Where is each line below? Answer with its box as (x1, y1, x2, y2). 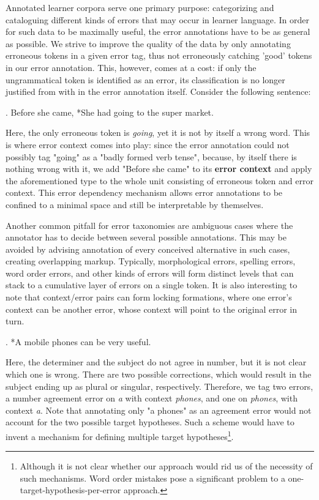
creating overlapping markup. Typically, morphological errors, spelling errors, (6, 255, 296, 267)
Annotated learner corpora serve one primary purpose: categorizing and (6, 1, 274, 13)
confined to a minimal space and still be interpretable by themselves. (6, 198, 264, 211)
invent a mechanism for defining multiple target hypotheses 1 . (6, 428, 234, 442)
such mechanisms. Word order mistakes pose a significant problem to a (20, 471, 285, 484)
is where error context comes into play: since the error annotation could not (6, 138, 290, 151)
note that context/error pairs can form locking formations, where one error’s (6, 291, 292, 304)
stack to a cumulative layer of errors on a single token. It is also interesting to (6, 278, 298, 291)
